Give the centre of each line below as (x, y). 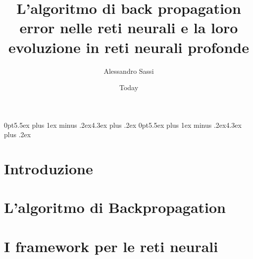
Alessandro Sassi (129, 71)
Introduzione (49, 169)
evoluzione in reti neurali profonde (129, 47)
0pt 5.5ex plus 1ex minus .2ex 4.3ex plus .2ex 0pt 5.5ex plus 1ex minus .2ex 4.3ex (123, 125)
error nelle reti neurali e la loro (129, 27)
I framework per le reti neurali (111, 246)
